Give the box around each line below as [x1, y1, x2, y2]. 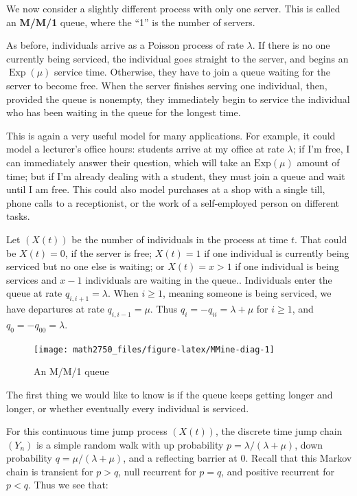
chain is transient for [6, 464, 93, 478]
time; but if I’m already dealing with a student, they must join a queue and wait [6, 168, 345, 183]
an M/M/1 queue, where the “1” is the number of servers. [6, 14, 255, 29]
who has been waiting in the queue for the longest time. [6, 105, 241, 120]
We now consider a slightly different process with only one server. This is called [6, 1, 341, 15]
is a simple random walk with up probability [36, 437, 224, 451]
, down [295, 437, 323, 451]
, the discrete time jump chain [215, 424, 343, 438]
